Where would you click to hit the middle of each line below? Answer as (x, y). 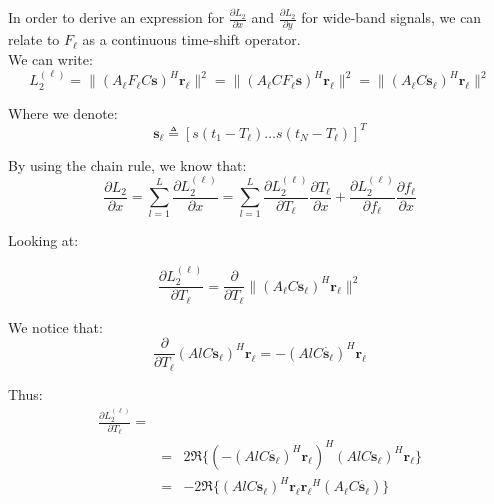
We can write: (50, 58)
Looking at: (43, 240)
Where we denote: (63, 112)
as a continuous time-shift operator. (191, 39)
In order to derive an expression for (116, 17)
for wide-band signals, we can (391, 17)
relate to (34, 39)
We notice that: (55, 326)
